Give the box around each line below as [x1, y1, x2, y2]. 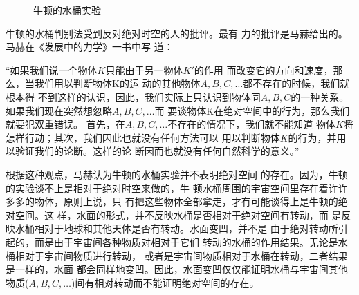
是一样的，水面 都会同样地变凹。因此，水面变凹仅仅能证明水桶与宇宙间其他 [6, 262, 348, 276]
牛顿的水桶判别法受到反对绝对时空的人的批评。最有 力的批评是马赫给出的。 [6, 26, 348, 40]
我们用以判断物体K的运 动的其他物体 [34, 76, 201, 91]
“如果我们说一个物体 [6, 62, 98, 77]
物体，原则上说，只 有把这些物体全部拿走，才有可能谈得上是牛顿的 [34, 194, 338, 209]
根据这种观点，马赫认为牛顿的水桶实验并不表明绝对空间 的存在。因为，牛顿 [6, 166, 348, 181]
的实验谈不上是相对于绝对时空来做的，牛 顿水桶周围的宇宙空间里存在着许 [6, 180, 338, 195]
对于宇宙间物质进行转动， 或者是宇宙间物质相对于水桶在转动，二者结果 [24, 248, 348, 263]
